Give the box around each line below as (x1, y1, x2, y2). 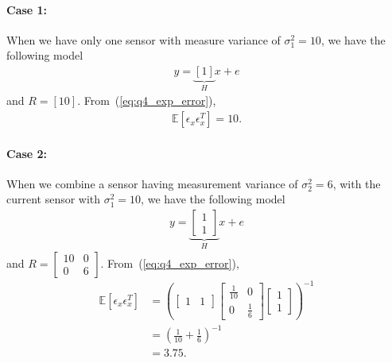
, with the (332, 175, 381, 191)
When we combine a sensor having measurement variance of (6, 175, 298, 191)
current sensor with (6, 191, 101, 207)
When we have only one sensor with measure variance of (6, 31, 281, 48)
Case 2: (6, 145, 48, 161)
